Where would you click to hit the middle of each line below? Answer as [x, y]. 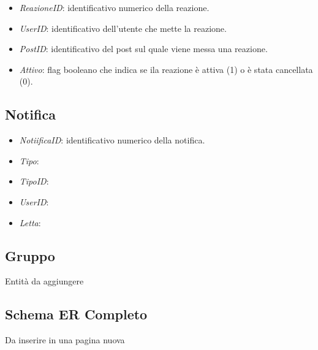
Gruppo [30, 255]
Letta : [30, 222]
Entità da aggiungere [44, 281]
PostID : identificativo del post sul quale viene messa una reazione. [143, 49]
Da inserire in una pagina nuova [65, 340]
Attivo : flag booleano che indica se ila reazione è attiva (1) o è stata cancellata [166, 69]
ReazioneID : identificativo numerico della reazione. [114, 7]
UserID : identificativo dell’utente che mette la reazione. [123, 28]
